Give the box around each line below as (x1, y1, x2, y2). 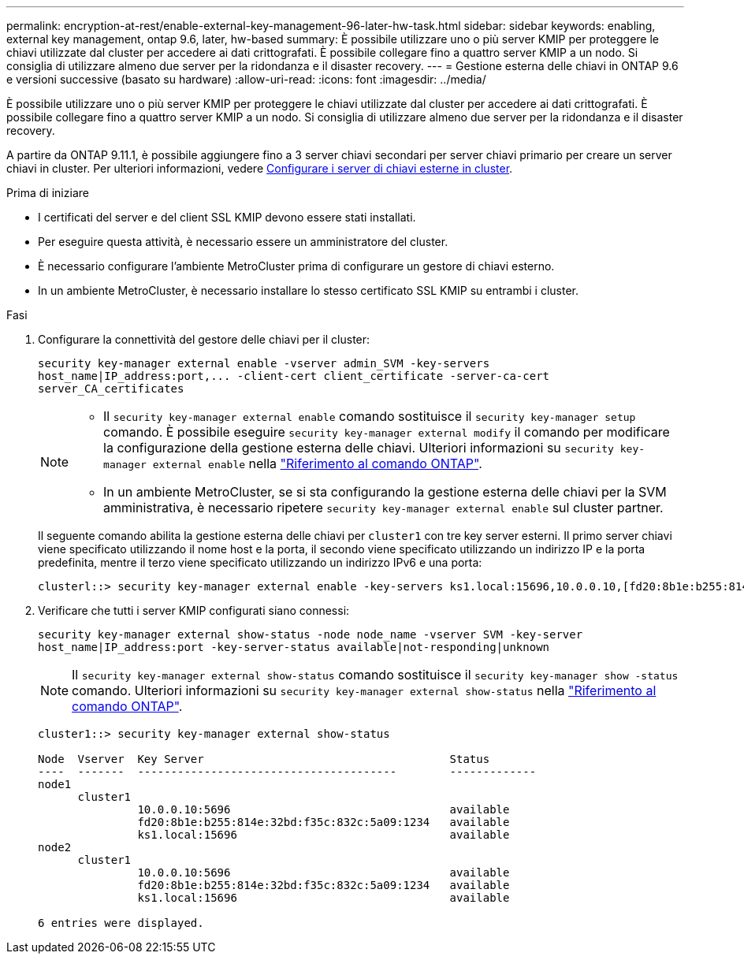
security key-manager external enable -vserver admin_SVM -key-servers (38, 357, 490, 370)
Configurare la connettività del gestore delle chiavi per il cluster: (38, 333, 370, 346)
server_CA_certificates (38, 382, 184, 395)
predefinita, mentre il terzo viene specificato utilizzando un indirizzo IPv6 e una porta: (38, 556, 482, 569)
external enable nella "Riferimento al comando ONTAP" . (152, 456, 482, 471)
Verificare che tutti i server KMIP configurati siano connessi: (38, 604, 350, 617)
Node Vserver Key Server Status (38, 753, 490, 765)
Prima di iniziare (6, 186, 89, 199)
